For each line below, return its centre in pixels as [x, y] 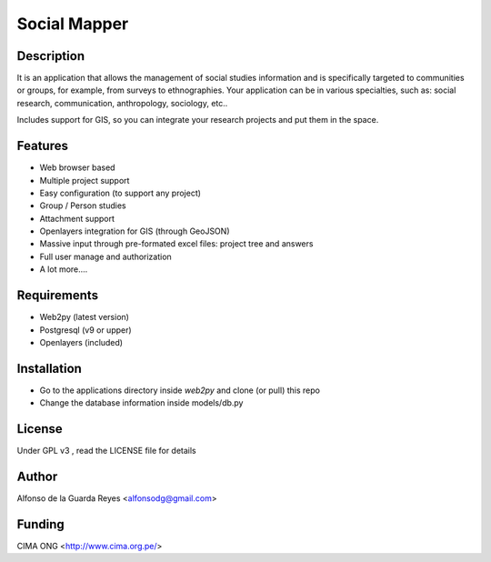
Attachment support [77, 218]
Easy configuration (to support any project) [120, 193]
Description [51, 56]
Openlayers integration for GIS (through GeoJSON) [135, 231]
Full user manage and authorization [105, 256]
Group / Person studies [83, 206]
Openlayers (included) [81, 342]
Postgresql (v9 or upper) [85, 330]
